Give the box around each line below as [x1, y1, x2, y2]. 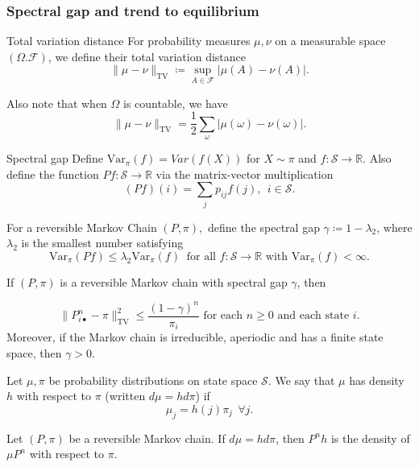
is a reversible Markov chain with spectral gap [60, 273, 288, 290]
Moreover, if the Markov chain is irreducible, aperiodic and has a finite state [6, 329, 384, 345]
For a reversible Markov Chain [6, 218, 157, 235]
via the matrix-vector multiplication [156, 165, 334, 182]
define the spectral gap [207, 218, 320, 235]
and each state [277, 310, 350, 322]
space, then [6, 344, 62, 361]
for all [186, 250, 216, 262]
